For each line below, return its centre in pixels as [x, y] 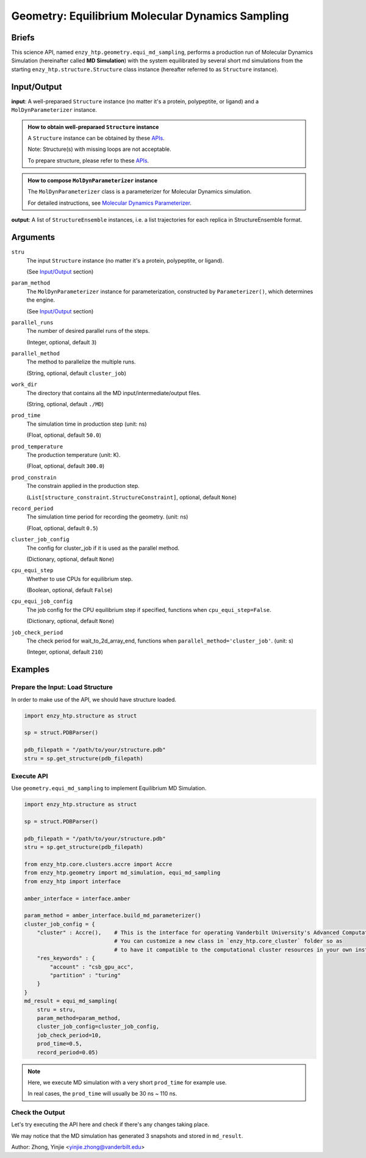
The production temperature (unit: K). [74, 454]
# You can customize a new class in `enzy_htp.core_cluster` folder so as [228, 941]
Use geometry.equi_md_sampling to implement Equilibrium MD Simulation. [109, 788]
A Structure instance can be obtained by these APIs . [96, 138]
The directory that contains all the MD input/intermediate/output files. [114, 393]
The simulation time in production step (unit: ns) [87, 424]
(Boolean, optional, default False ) [70, 590]
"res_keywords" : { [66, 958]
